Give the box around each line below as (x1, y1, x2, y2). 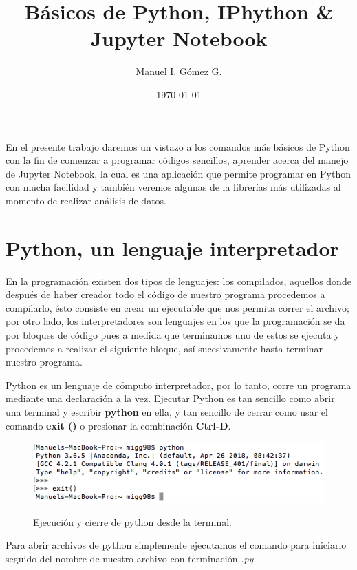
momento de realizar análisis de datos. (6, 193, 167, 207)
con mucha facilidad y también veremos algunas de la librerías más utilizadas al (6, 180, 341, 194)
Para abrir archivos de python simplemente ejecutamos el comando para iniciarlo (6, 538, 347, 552)
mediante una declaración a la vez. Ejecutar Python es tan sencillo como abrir (6, 391, 335, 405)
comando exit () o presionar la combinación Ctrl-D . (6, 418, 231, 432)
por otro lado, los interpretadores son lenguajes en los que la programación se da (6, 314, 345, 328)
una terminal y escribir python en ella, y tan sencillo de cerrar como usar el (6, 404, 328, 419)
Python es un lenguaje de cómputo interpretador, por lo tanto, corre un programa (6, 377, 351, 392)
